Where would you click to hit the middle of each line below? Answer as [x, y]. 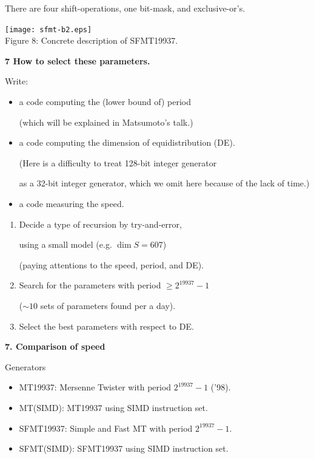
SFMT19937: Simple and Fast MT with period [106, 428]
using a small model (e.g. [65, 244]
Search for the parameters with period [90, 285]
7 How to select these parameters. [78, 60]
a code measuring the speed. [72, 203]
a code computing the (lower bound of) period [105, 102]
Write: [17, 81]
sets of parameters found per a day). [108, 305]
